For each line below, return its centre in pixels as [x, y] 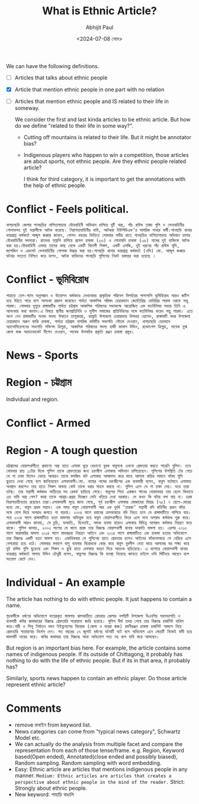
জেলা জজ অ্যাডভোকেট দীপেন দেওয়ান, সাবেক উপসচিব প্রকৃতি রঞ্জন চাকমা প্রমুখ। [70, 332]
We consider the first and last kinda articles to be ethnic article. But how [102, 120]
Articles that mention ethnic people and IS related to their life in [92, 101]
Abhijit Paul [99, 27]
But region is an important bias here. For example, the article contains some [98, 648]
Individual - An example [66, 583]
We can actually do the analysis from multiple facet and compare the [99, 744]
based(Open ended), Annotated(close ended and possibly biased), [96, 757]
